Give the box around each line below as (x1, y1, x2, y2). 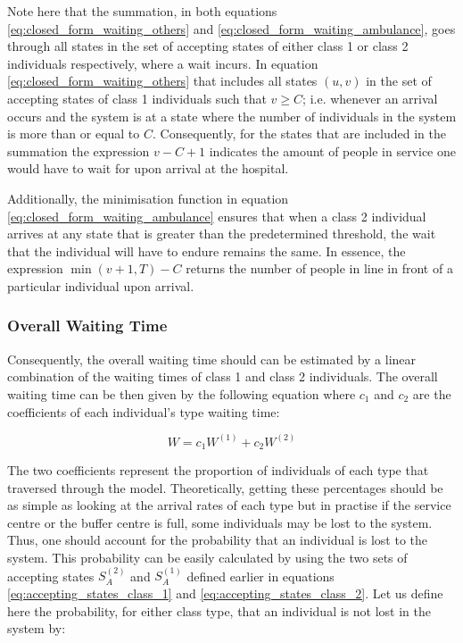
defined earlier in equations (186, 566, 335, 585)
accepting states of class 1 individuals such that (7, 88, 267, 107)
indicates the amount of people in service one (209, 141, 456, 160)
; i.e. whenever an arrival (302, 88, 438, 107)
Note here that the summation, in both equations (7, 2, 277, 20)
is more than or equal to (7, 124, 140, 143)
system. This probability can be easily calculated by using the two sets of (7, 547, 408, 566)
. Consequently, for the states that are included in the (153, 124, 446, 143)
